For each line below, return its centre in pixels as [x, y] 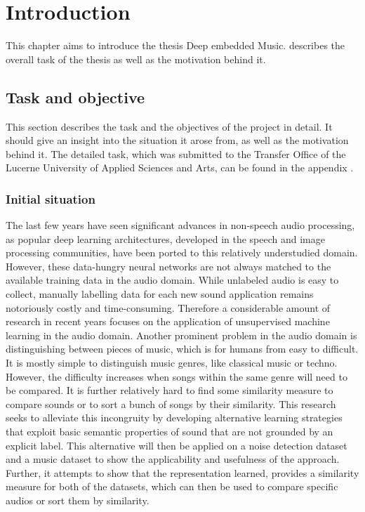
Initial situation [51, 198]
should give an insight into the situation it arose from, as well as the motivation [177, 140]
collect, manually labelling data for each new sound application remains [160, 294]
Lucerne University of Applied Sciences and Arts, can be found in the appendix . [180, 168]
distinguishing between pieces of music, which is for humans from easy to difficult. [182, 349]
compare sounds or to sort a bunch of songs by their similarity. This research [171, 403]
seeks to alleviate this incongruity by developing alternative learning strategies [174, 418]
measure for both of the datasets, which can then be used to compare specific [172, 486]
